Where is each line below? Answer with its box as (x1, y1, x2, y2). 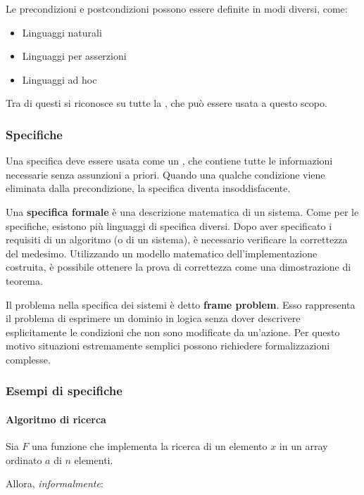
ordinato (6, 452, 42, 467)
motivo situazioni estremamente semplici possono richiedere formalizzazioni (6, 338, 330, 353)
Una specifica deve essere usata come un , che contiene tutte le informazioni (6, 153, 333, 168)
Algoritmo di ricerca (6, 411, 106, 426)
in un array (279, 439, 328, 454)
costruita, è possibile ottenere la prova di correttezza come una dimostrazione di (6, 259, 351, 274)
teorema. (6, 273, 43, 288)
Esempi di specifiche (6, 382, 123, 399)
